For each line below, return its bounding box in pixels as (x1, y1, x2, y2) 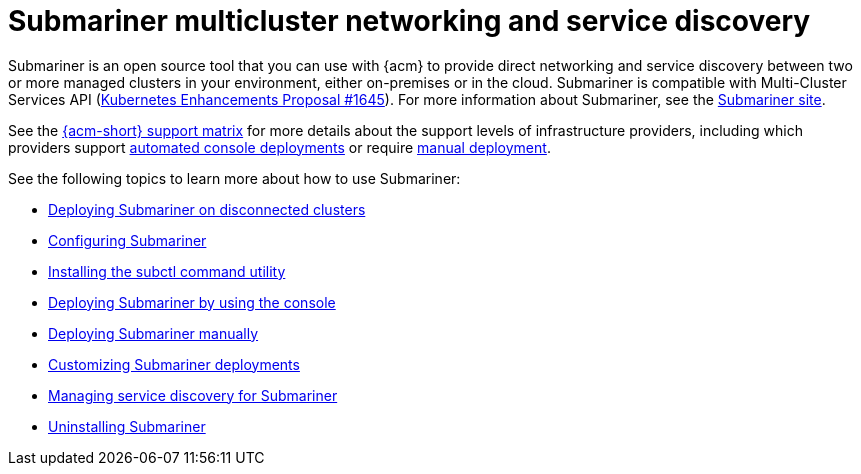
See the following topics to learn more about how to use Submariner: (8, 169, 461, 187)
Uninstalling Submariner (48, 417, 206, 435)
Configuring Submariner (48, 231, 207, 249)
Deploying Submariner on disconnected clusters (48, 200, 366, 218)
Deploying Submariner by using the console (48, 293, 336, 311)
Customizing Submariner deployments (48, 355, 300, 373)
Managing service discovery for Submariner (48, 386, 338, 404)
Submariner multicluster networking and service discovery (8, 4, 811, 38)
